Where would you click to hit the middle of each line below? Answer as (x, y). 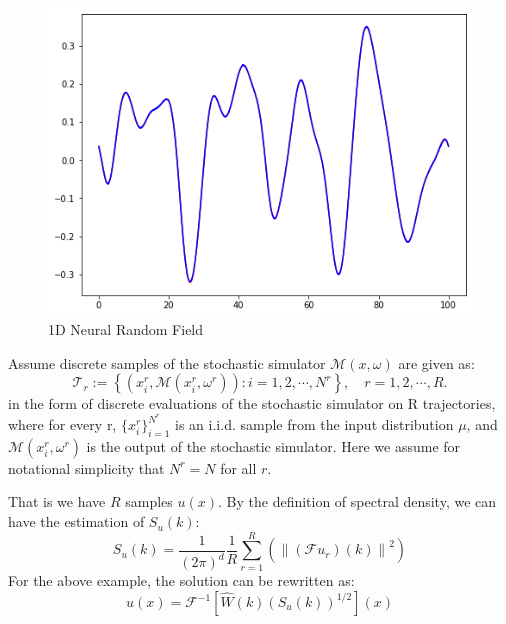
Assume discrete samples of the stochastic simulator (167, 362)
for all (238, 467)
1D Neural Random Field (126, 329)
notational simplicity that (86, 467)
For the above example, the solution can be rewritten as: (181, 580)
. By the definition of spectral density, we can (357, 501)
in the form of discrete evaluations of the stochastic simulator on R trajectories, (252, 403)
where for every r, (62, 424)
